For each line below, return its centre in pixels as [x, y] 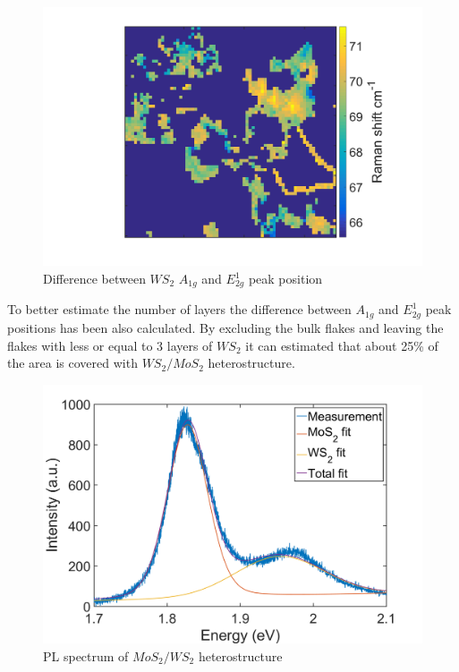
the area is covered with [72, 363]
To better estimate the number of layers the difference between [179, 309]
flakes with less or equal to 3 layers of [110, 345]
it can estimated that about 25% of [342, 345]
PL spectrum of [86, 655]
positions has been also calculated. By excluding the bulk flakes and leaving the [225, 327]
